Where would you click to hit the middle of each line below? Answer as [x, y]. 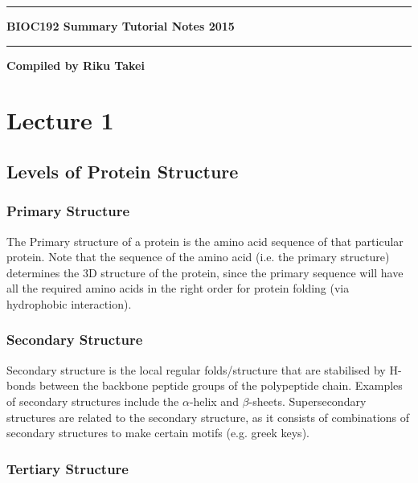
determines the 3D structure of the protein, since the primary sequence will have [205, 272]
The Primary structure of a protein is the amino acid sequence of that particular [205, 241]
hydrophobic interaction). [69, 303]
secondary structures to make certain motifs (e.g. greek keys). [158, 433]
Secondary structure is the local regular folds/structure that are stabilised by [196, 369]
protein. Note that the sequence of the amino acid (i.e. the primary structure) [198, 257]
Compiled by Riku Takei [76, 65]
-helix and [214, 401]
